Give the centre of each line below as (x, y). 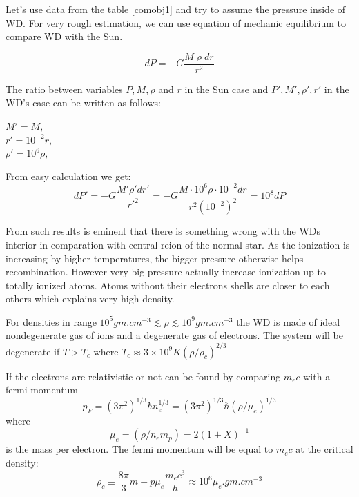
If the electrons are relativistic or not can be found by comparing (143, 376)
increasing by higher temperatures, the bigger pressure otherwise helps (155, 258)
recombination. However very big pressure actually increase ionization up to (166, 272)
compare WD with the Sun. (64, 36)
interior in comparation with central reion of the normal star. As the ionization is (178, 244)
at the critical (324, 449)
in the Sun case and (226, 89)
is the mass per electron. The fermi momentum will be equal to (139, 449)
